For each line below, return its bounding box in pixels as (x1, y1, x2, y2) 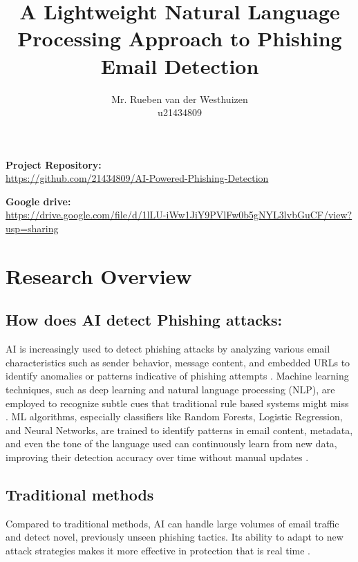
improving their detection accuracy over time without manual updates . (6, 449, 309, 464)
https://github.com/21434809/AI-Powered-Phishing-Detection (6, 171, 269, 185)
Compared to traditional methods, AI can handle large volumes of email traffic (6, 516, 339, 530)
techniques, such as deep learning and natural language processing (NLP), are (6, 382, 335, 397)
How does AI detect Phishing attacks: (6, 309, 283, 330)
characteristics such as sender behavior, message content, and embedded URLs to (6, 355, 350, 369)
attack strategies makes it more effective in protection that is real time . (6, 543, 310, 557)
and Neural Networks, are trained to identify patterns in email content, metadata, (6, 422, 353, 437)
